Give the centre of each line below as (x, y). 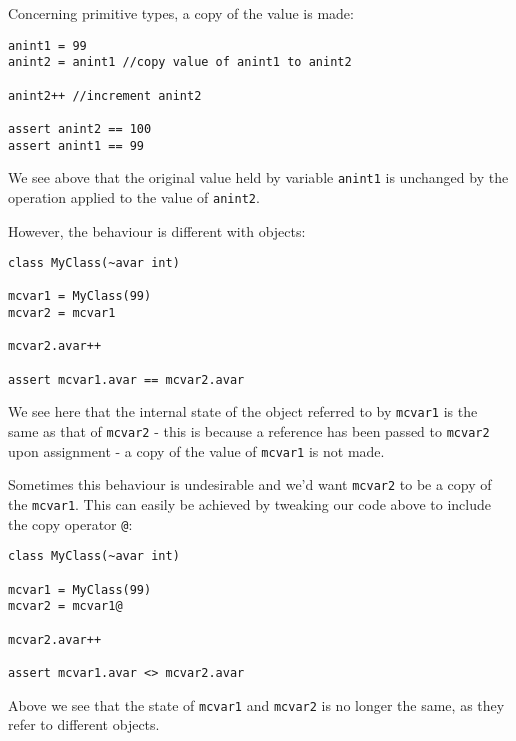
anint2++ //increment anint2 (105, 95)
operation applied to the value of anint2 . (134, 196)
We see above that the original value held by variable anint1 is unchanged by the (258, 177)
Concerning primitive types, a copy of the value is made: (181, 13)
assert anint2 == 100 (80, 128)
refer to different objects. (84, 724)
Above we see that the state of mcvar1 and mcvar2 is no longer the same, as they (256, 704)
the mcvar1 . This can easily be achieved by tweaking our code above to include (249, 503)
